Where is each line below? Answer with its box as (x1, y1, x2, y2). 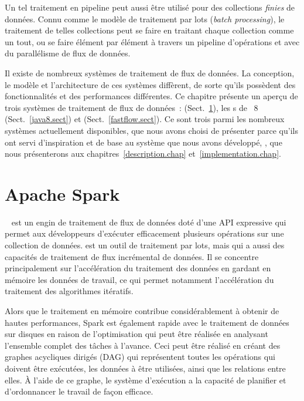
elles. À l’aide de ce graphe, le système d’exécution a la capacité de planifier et (5, 373, 286, 386)
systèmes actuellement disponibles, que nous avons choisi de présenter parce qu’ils (5, 124, 298, 136)
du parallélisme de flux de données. (5, 47, 131, 59)
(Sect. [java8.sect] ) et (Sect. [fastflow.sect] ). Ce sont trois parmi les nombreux (5, 113, 285, 125)
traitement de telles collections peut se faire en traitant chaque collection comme (5, 24, 294, 36)
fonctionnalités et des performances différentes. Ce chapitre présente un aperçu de (5, 90, 298, 102)
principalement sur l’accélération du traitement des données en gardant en (5, 262, 271, 274)
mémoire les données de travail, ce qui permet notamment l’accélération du (5, 273, 274, 285)
